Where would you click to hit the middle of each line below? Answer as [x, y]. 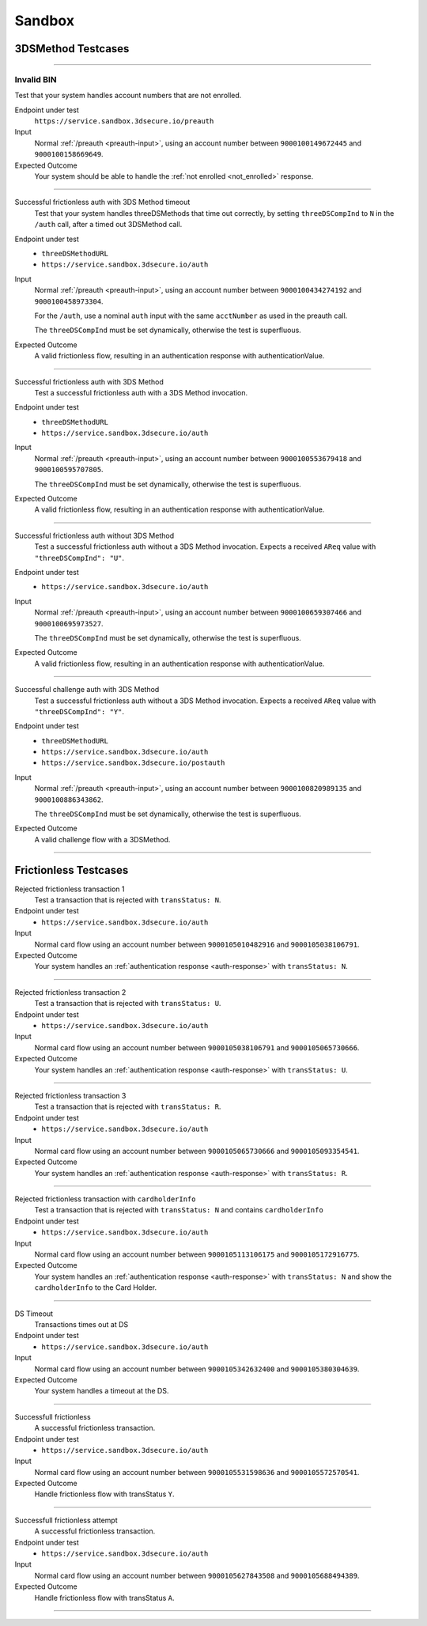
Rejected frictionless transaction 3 [70, 1095]
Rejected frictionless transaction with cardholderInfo [105, 1199]
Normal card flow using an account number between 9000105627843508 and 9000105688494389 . [197, 1575]
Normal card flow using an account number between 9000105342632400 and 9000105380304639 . [197, 1369]
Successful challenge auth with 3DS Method [87, 690]
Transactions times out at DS [81, 1324]
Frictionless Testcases [72, 870]
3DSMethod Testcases [72, 49]
